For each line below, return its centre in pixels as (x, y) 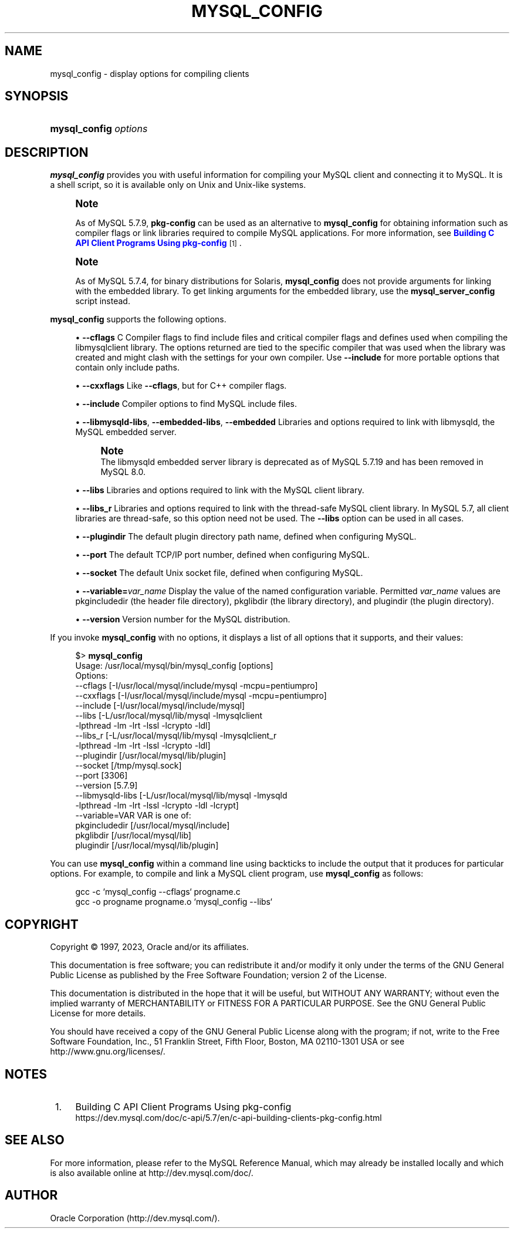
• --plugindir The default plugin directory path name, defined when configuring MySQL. (246, 537)
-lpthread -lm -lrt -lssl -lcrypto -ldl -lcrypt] (157, 806)
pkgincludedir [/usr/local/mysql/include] (153, 826)
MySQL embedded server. (126, 432)
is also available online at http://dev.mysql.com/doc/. (152, 1173)
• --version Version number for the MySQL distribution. (183, 619)
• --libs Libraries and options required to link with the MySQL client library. (220, 490)
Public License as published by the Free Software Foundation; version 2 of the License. (218, 975)
